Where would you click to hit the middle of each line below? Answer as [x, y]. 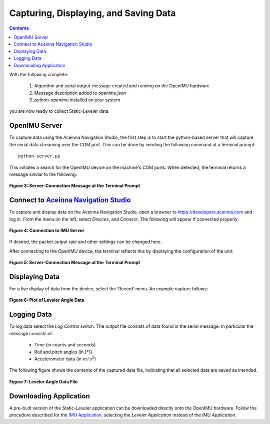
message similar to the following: [43, 174]
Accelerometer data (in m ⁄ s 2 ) [65, 359]
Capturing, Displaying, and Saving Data [92, 13]
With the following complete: [39, 74]
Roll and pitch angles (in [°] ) [63, 352]
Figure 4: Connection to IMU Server [47, 230]
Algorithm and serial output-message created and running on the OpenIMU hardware [122, 86]
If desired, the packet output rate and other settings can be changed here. [85, 242]
